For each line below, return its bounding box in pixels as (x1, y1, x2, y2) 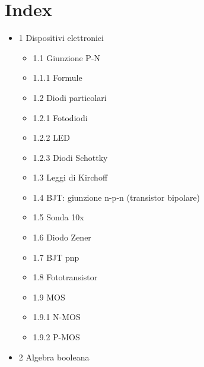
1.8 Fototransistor (33, 271, 98, 283)
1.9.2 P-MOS (33, 331, 80, 343)
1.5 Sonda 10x (33, 211, 84, 223)
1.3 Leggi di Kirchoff (33, 171, 108, 183)
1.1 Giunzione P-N (33, 51, 101, 64)
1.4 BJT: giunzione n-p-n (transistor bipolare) (33, 191, 200, 203)
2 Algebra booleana (18, 350, 90, 363)
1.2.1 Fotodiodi (33, 111, 88, 124)
